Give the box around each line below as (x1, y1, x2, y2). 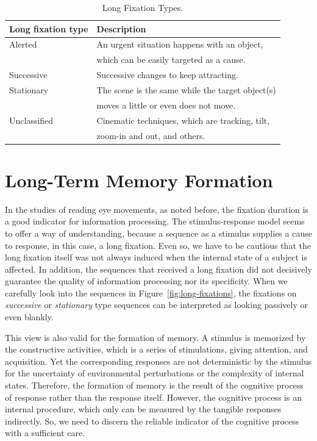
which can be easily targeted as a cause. (96, 53, 246, 66)
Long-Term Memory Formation (5, 167, 273, 192)
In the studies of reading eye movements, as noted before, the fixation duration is (5, 203, 308, 215)
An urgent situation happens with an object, (96, 38, 263, 51)
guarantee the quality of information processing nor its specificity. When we (5, 274, 288, 287)
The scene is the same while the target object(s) (96, 83, 276, 96)
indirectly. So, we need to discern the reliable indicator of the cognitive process (5, 414, 299, 427)
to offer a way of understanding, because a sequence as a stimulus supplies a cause (5, 226, 312, 239)
